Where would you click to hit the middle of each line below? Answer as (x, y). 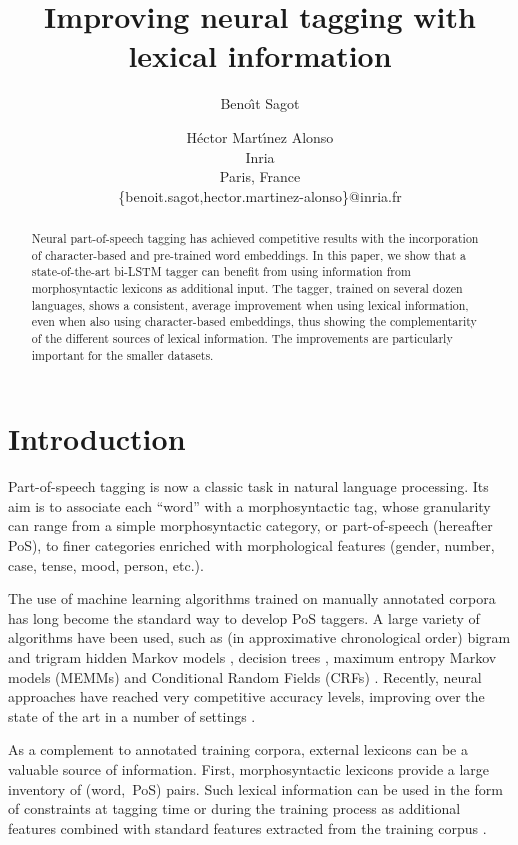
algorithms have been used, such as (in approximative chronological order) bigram (259, 637)
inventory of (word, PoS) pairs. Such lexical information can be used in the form (255, 788)
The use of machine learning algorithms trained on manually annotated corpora (252, 598)
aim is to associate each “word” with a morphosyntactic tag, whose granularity (249, 505)
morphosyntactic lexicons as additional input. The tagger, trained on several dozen (247, 288)
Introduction (97, 438)
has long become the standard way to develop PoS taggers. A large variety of (244, 617)
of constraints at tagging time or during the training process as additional (234, 808)
